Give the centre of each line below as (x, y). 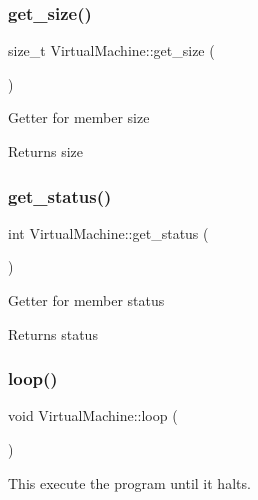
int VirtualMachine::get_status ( (108, 232)
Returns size (46, 151)
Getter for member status (86, 300)
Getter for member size (79, 117)
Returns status (53, 333)
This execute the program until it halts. (129, 482)
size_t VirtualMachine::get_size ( (111, 50)
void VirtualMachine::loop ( (93, 415)
